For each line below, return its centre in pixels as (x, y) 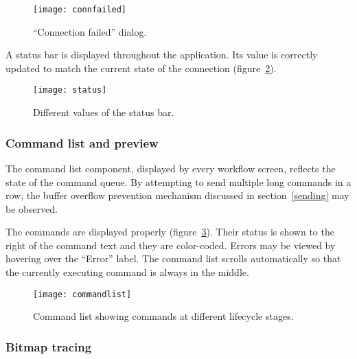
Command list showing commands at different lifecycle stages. (163, 316)
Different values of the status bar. (104, 112)
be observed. (32, 208)
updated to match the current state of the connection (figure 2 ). (141, 68)
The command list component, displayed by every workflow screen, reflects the (171, 168)
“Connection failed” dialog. (90, 31)
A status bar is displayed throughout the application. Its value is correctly (162, 55)
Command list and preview (82, 142)
